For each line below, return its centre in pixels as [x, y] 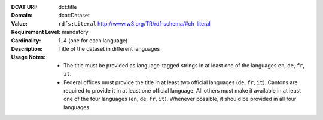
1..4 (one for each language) [93, 40]
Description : [27, 48]
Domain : [22, 16]
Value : [19, 23]
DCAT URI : [25, 7]
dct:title [68, 7]
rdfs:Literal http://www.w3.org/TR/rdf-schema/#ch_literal [134, 23]
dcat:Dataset [74, 16]
